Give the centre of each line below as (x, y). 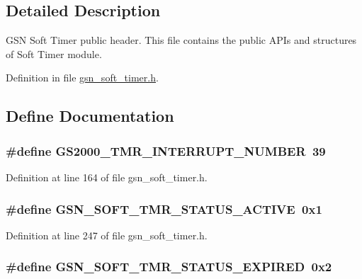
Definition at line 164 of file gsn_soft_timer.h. (107, 177)
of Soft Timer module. (54, 53)
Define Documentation (90, 116)
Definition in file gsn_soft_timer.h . (82, 78)
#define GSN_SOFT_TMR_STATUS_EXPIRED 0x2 (169, 267)
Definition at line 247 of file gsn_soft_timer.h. (107, 235)
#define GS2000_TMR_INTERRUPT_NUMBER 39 (166, 150)
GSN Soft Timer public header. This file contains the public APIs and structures (181, 40)
